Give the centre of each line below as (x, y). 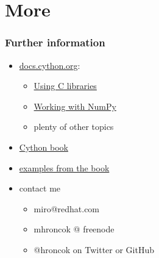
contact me (40, 188)
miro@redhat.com (67, 208)
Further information (55, 42)
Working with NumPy (75, 106)
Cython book (44, 147)
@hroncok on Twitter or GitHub (94, 249)
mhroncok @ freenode (74, 229)
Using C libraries (65, 86)
